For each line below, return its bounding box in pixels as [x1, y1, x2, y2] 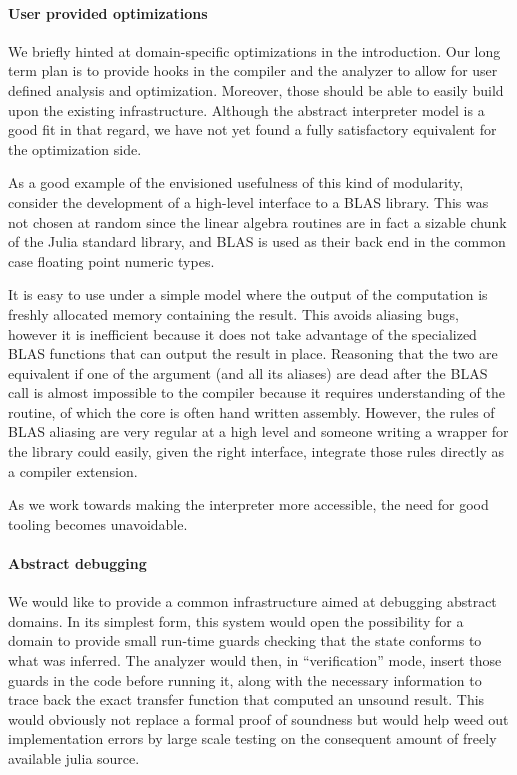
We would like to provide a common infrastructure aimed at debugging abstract [8, 591, 497, 612]
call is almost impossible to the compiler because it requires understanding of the [8, 382, 505, 403]
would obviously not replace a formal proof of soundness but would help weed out [8, 708, 509, 729]
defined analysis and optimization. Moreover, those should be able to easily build [8, 79, 504, 100]
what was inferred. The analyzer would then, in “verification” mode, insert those [8, 650, 502, 671]
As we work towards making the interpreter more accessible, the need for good [8, 494, 489, 515]
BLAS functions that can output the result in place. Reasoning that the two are [8, 343, 498, 364]
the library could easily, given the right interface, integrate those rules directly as [8, 441, 505, 462]
